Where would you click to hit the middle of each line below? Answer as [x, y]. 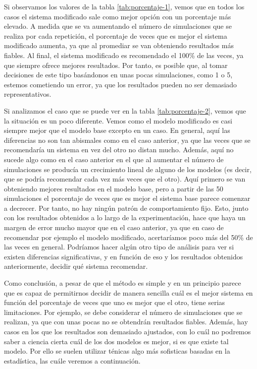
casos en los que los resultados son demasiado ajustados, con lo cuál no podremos [128, 331]
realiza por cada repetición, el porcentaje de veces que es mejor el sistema [116, 35]
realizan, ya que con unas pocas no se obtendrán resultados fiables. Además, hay [126, 322]
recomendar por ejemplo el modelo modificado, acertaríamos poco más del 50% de [128, 237]
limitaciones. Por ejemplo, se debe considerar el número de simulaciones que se [123, 312]
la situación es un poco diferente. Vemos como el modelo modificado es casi [118, 120]
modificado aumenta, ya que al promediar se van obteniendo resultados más [119, 45]
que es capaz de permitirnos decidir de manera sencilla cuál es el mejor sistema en [128, 292]
